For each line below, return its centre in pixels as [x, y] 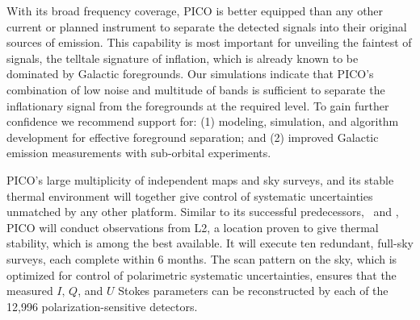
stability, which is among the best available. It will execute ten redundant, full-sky [210, 243]
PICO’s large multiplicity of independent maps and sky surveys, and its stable [200, 179]
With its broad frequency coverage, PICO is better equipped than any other [195, 10]
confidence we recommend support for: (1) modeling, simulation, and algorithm [203, 121]
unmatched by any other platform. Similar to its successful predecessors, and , [203, 212]
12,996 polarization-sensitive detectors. [102, 306]
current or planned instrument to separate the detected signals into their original [207, 26]
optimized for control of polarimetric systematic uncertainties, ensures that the [202, 274]
